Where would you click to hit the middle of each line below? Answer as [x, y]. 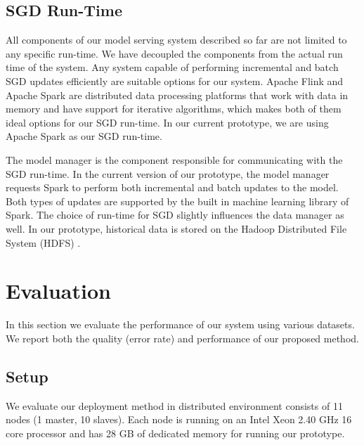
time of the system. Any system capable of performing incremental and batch [172, 67]
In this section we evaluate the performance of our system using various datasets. [180, 324]
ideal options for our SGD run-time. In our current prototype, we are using [167, 122]
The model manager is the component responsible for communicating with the [174, 159]
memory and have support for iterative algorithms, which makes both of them [174, 109]
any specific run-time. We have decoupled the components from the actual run [174, 53]
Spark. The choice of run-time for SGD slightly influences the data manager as [175, 215]
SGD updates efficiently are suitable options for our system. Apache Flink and [175, 80]
